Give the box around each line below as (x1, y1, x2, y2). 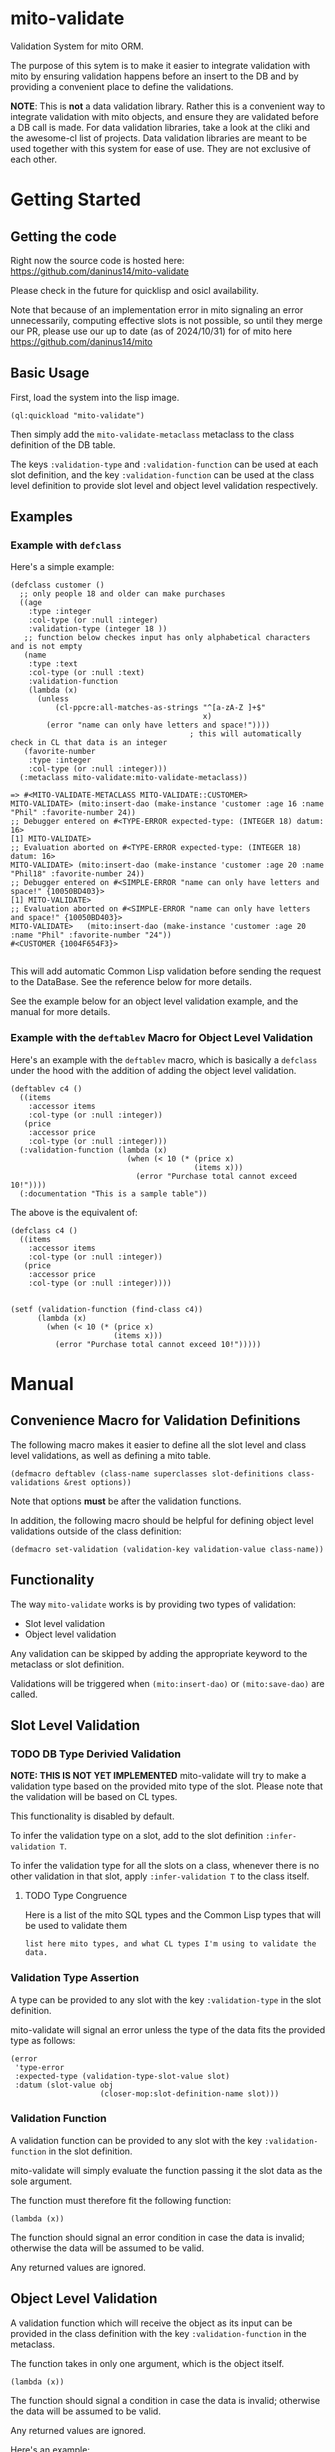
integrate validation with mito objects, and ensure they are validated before (10, 110, 319, 122)
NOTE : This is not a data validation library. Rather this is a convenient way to (10, 100, 326, 112)
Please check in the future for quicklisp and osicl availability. (10, 284, 260, 296)
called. (10, 1688, 38, 1700)
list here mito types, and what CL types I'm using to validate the (24, 1939, 317, 1949)
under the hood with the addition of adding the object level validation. (10, 1064, 297, 1076)
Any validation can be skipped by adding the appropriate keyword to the (10, 1647, 308, 1659)
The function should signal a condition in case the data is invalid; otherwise (10, 2394, 321, 2406)
